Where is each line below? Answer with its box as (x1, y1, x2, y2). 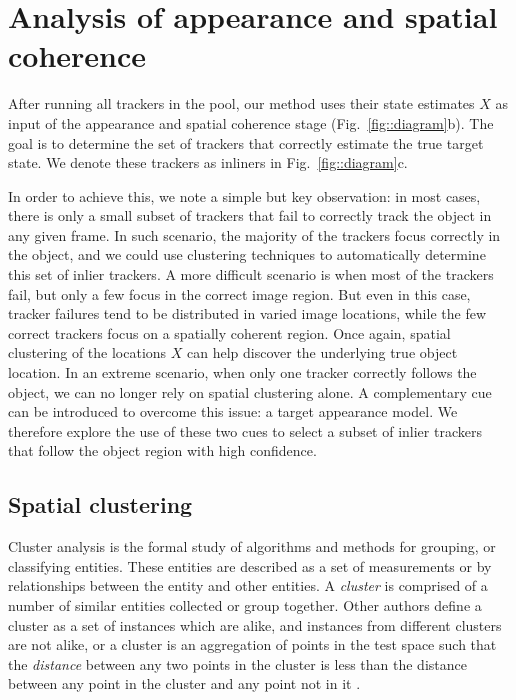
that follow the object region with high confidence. (8, 440, 317, 461)
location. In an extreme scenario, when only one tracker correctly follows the (8, 362, 477, 383)
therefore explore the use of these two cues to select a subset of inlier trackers (8, 420, 482, 441)
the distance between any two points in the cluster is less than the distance (8, 653, 467, 674)
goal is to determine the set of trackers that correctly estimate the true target (8, 132, 484, 153)
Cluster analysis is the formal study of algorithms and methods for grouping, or (8, 536, 496, 557)
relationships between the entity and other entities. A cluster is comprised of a (8, 575, 488, 596)
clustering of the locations (8, 342, 167, 363)
